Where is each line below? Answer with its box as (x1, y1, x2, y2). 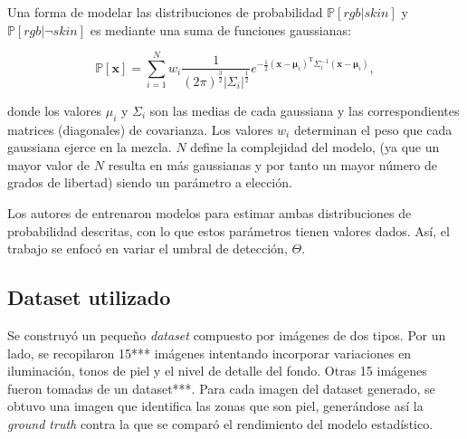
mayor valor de (7, 155, 91, 174)
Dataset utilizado (7, 283, 171, 311)
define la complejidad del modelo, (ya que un (190, 138, 440, 157)
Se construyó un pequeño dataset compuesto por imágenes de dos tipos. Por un (7, 325, 446, 344)
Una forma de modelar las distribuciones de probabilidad (7, 3, 323, 21)
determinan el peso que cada (293, 119, 453, 138)
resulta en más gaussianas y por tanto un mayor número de (108, 155, 438, 174)
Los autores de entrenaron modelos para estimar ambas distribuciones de (7, 203, 412, 222)
